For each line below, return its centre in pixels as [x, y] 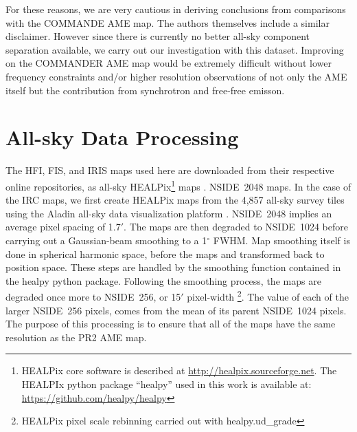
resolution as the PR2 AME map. [76, 337]
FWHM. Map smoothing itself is [281, 240]
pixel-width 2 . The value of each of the [268, 295]
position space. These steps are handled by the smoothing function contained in [173, 267]
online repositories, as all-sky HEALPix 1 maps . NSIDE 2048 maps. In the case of [178, 185]
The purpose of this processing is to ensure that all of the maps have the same [171, 324]
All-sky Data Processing [122, 137]
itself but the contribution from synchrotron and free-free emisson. [145, 90]
